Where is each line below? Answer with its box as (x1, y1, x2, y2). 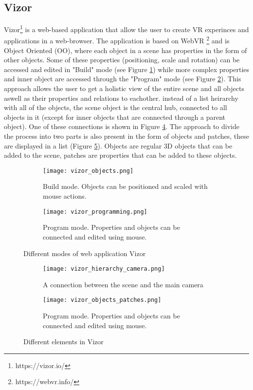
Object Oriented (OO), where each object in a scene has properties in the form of (4, 45, 247, 55)
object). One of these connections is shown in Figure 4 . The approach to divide (4, 121, 239, 131)
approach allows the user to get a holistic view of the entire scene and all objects (4, 83, 244, 93)
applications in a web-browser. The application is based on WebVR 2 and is (4, 34, 230, 46)
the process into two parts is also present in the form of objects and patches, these (4, 131, 250, 141)
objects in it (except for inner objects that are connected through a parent (4, 111, 225, 122)
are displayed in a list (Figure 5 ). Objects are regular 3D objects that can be (4, 140, 233, 150)
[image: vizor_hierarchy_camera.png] (43, 265, 165, 273)
